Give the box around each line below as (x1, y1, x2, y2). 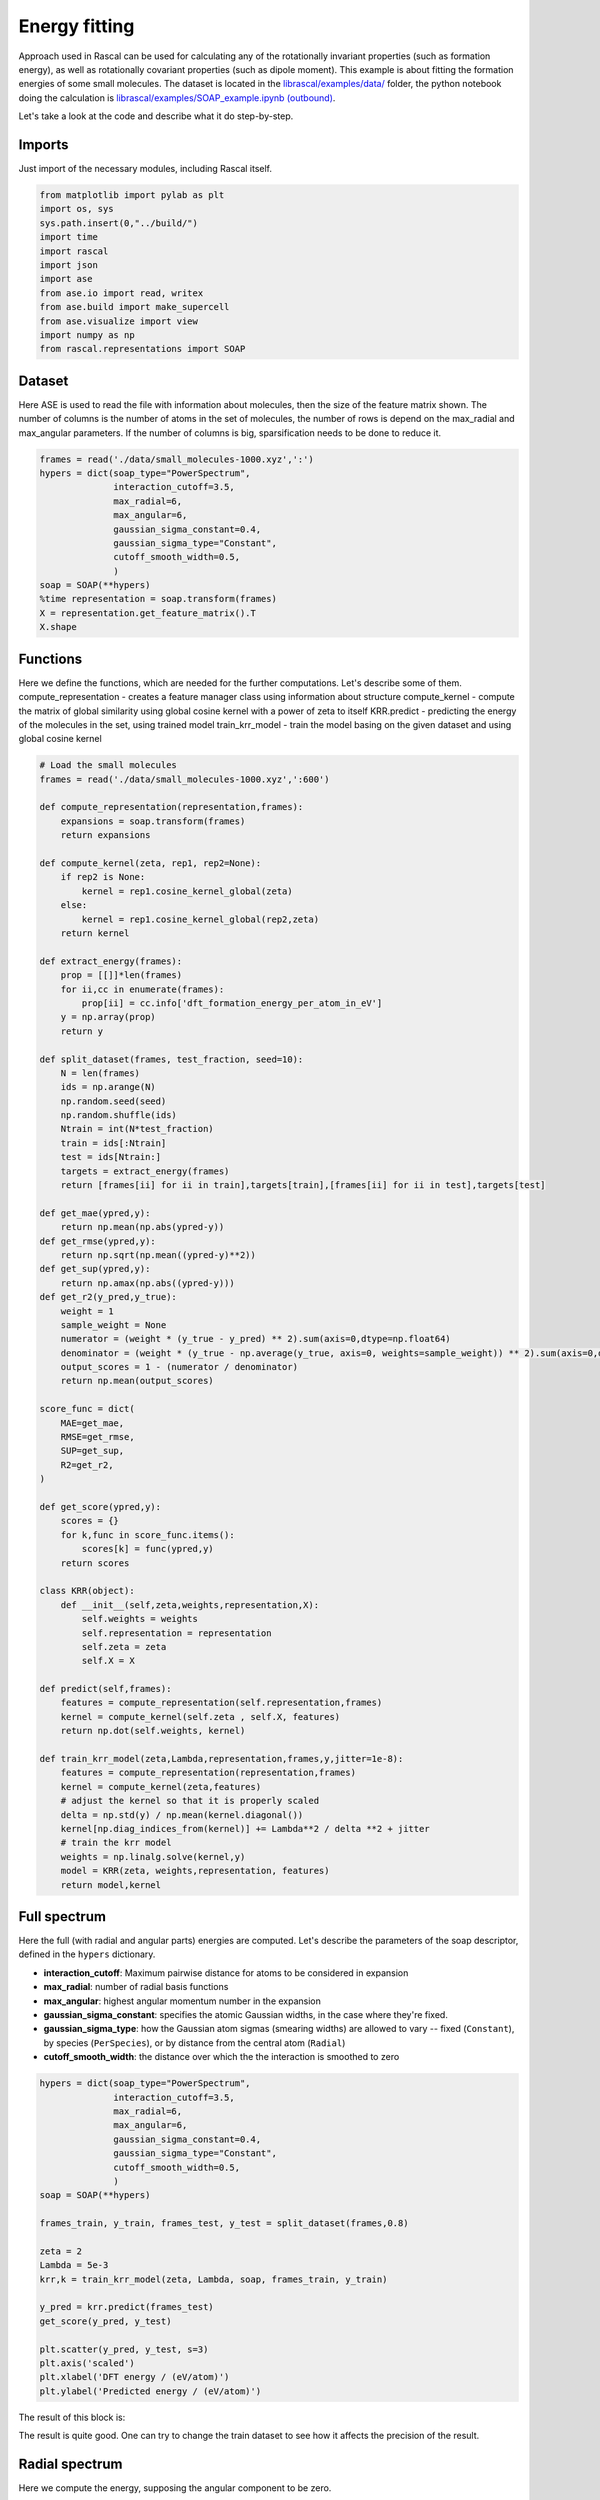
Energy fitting (18, 15, 135, 37)
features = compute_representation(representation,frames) (60, 1767, 357, 1779)
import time (39, 231, 99, 243)
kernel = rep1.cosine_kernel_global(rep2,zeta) (81, 913, 320, 925)
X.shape (39, 621, 77, 633)
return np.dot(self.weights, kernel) (60, 1725, 246, 1737)
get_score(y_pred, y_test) (39, 2315, 172, 2327)
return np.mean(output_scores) (60, 1375, 214, 1387)
